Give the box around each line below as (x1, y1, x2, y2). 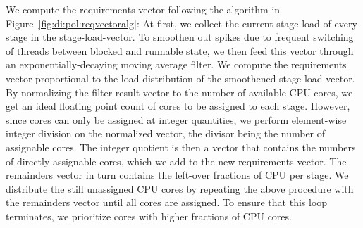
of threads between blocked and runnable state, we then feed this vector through (6, 43, 354, 58)
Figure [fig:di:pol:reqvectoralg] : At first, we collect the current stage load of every (6, 15, 357, 30)
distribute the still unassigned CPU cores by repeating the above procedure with (6, 181, 354, 196)
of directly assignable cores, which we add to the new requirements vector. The (6, 153, 347, 168)
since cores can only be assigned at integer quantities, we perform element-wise (6, 112, 347, 127)
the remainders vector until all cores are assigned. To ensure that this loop (6, 195, 328, 210)
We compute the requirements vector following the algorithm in (6, 2, 281, 16)
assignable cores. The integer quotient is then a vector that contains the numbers (6, 139, 356, 154)
